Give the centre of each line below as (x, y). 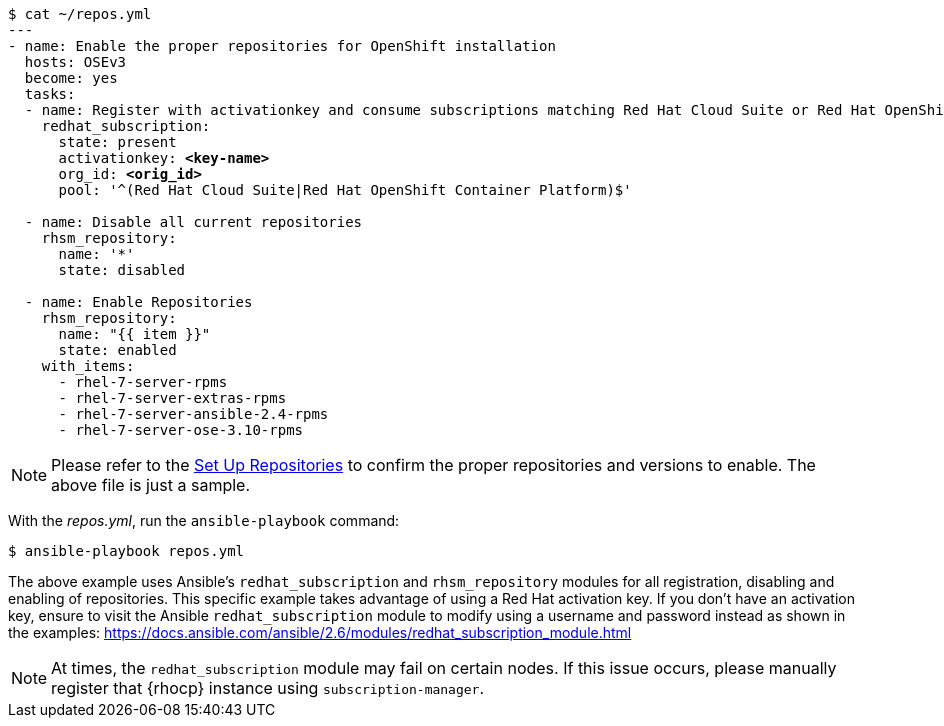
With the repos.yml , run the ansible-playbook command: (204, 520)
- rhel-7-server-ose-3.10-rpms (181, 430)
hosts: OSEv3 (75, 62)
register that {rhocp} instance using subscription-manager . (268, 688)
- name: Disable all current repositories (193, 222)
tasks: (50, 94)
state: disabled (122, 270)
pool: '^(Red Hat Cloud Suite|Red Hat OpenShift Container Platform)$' (345, 190)
